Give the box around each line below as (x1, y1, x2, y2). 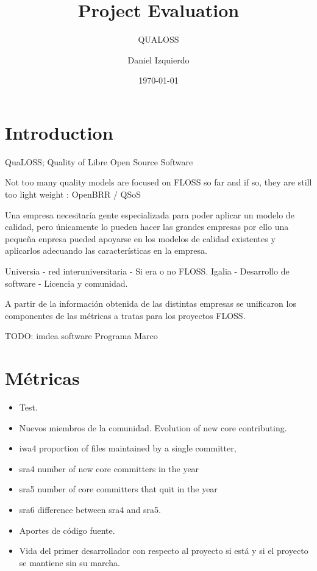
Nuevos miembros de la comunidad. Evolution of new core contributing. (19, 421, 287, 434)
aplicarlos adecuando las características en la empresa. (5, 244, 207, 257)
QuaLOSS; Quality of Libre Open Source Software (5, 155, 193, 168)
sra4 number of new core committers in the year (19, 462, 199, 475)
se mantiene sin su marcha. (19, 556, 120, 569)
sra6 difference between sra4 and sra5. (19, 503, 161, 516)
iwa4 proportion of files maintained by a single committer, (19, 442, 237, 454)
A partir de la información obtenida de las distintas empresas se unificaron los (5, 297, 296, 310)
